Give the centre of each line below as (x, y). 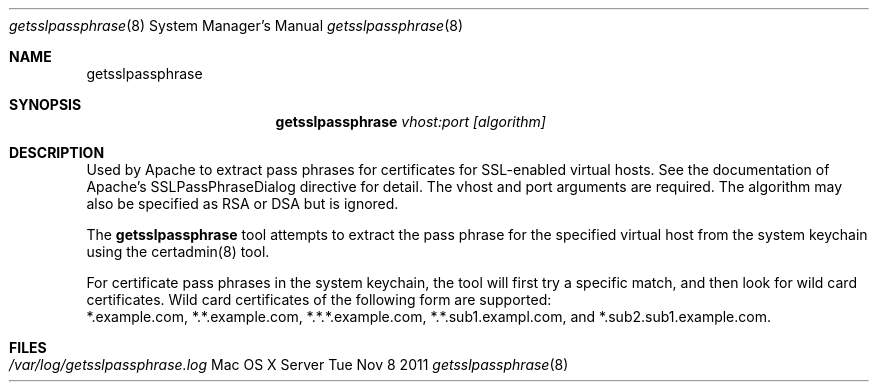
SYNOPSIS (45, 104)
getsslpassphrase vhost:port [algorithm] (410, 121)
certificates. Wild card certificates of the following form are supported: (319, 299)
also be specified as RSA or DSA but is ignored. (242, 203)
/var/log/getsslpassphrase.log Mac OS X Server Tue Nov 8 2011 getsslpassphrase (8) (289, 364)
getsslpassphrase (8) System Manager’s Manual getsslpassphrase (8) (236, 25)
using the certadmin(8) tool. (178, 251)
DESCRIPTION (57, 152)
